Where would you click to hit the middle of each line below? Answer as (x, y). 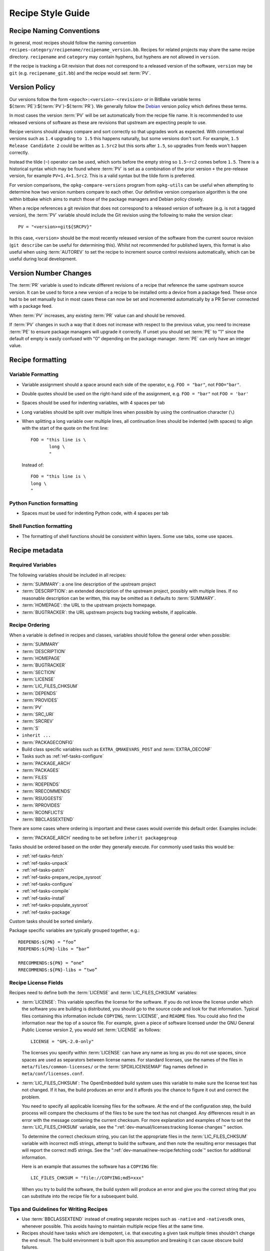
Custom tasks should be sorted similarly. (51, 921)
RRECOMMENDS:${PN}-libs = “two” (58, 970)
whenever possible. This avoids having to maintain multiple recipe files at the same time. (113, 1226)
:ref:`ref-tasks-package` (47, 912)
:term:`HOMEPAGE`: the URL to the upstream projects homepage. (89, 605)
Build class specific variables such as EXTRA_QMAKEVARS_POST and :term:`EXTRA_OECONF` (117, 749)
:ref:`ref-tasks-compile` (46, 891)
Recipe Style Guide (49, 13)
